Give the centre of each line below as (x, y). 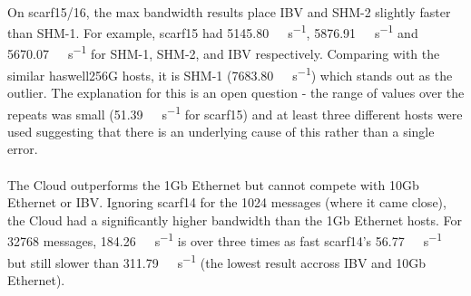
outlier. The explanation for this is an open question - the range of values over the (236, 92)
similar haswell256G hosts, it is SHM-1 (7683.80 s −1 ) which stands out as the (230, 73)
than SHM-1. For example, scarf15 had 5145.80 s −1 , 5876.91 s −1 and (213, 31)
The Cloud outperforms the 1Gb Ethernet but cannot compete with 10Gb (213, 184)
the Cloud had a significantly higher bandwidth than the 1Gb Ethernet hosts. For (235, 220)
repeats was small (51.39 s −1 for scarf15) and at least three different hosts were (235, 112)
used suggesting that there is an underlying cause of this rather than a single (221, 131)
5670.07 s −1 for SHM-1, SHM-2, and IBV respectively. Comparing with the (224, 53)
